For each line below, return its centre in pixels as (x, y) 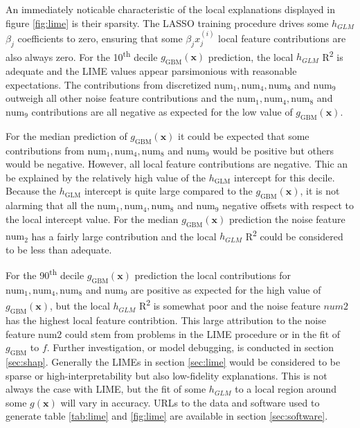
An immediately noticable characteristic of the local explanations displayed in (170, 9)
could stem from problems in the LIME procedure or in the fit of (203, 333)
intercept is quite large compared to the (168, 191)
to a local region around (286, 389)
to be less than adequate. (59, 249)
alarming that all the (50, 205)
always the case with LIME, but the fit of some (106, 389)
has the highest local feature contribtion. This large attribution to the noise (166, 320)
